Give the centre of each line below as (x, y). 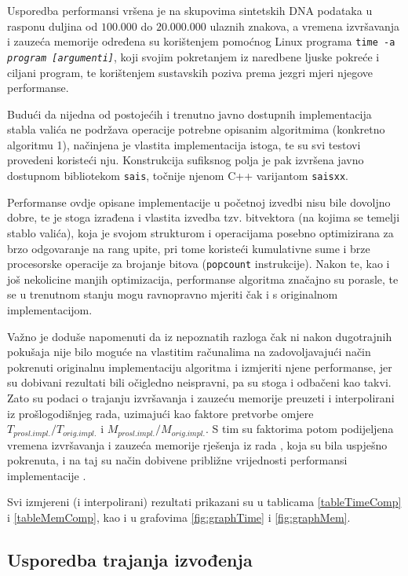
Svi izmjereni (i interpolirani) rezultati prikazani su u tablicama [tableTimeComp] (204, 502)
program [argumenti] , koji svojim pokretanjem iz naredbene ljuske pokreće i (193, 56)
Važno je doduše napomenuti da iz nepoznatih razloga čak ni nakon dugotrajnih (200, 336)
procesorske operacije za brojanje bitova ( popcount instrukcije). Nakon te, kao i (199, 264)
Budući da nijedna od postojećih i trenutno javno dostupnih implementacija (189, 114)
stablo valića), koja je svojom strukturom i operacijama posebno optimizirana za (200, 232)
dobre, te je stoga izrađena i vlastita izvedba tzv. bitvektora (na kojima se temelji (204, 217)
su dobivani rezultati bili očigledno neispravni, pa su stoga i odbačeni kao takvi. (199, 382)
